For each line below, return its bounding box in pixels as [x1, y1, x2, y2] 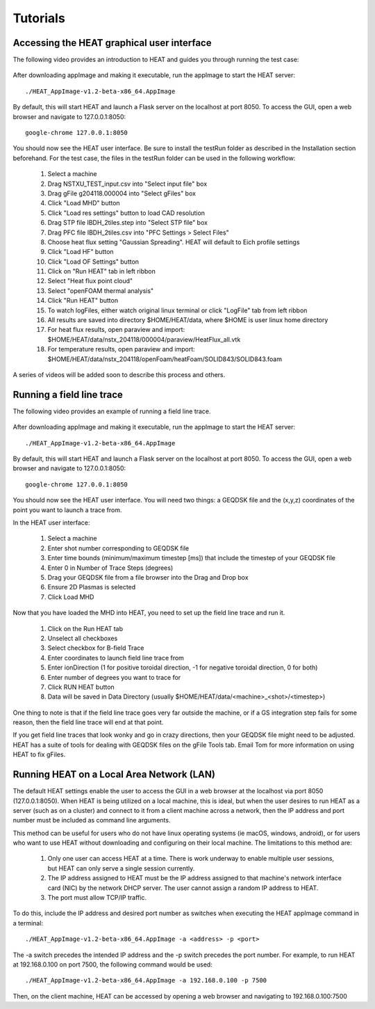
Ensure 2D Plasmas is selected [47, 583, 136, 591]
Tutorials [12, 10, 65, 26]
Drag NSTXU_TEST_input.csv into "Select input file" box [47, 180, 208, 188]
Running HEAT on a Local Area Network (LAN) [12, 769, 215, 781]
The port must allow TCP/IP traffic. [47, 893, 147, 902]
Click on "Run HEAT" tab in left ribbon [47, 267, 156, 276]
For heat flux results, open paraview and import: [47, 326, 185, 334]
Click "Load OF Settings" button [47, 257, 139, 266]
